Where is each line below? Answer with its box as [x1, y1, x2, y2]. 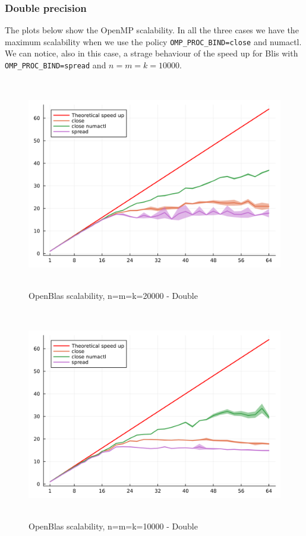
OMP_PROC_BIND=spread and [5, 59, 106, 71]
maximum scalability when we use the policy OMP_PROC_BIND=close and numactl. [5, 35, 302, 48]
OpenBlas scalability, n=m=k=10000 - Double [29, 520, 198, 532]
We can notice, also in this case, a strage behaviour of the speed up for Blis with [5, 47, 298, 59]
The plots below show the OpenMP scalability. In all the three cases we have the [5, 24, 299, 36]
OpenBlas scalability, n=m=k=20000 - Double [29, 289, 198, 302]
